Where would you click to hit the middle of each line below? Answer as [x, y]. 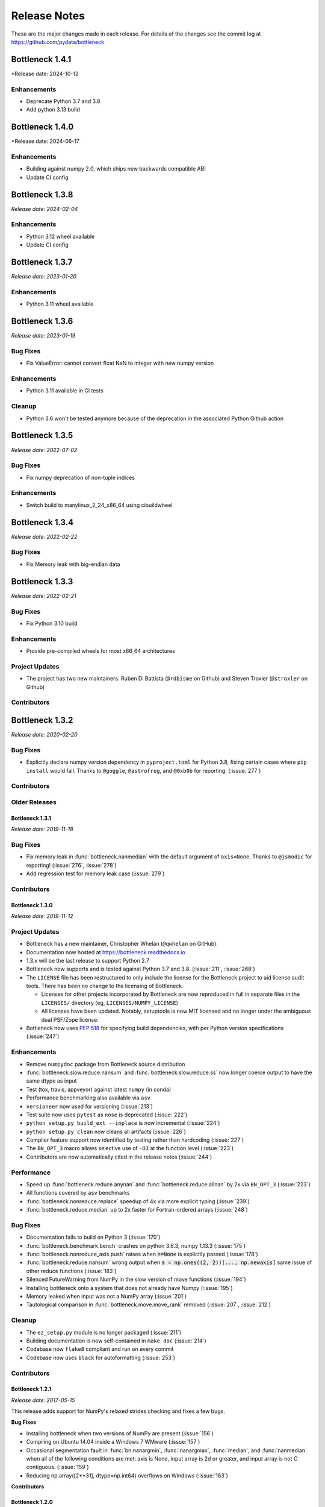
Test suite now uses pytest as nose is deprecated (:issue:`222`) [107, 1115]
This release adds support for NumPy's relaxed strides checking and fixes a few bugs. [118, 1411]
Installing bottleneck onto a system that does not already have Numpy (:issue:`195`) [129, 1288]
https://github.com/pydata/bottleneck [58, 42]
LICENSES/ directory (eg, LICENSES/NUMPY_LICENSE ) [110, 1002]
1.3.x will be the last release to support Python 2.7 [88, 960]
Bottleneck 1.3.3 [42, 581]
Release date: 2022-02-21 [44, 596]
